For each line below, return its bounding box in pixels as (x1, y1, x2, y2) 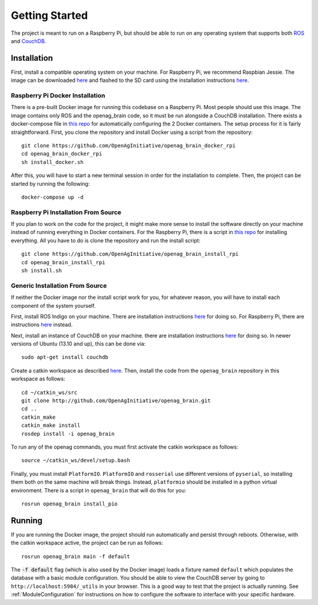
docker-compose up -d (21, 193, 84, 200)
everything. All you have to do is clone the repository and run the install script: (11, 236, 201, 244)
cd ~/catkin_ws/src (21, 389, 78, 396)
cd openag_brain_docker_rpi (21, 150, 102, 157)
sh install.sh (21, 267, 62, 274)
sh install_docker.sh (21, 159, 84, 165)
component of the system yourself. (11, 302, 96, 309)
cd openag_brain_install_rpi (21, 259, 105, 265)
